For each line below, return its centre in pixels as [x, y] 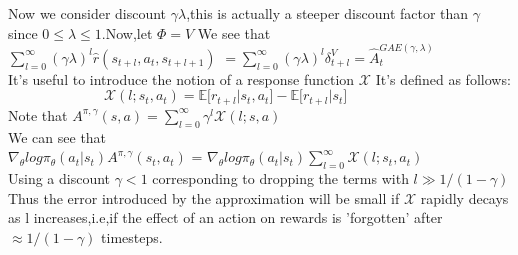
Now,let [129, 32]
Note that [38, 114]
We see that [234, 32]
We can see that [57, 136]
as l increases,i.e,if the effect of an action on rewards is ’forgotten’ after [225, 217]
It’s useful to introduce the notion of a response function [181, 78]
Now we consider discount [87, 13]
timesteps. [132, 236]
